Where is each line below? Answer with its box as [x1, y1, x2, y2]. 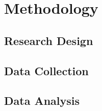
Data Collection [4, 62, 89, 78]
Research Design [4, 32, 93, 48]
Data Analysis [4, 93, 80, 108]
